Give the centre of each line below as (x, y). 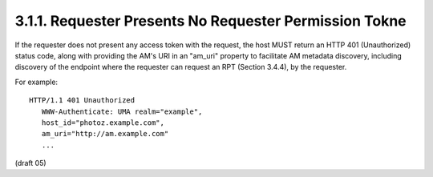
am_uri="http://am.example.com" (105, 134)
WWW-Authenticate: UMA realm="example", (122, 111)
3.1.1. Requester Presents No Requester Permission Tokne (210, 21)
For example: (36, 82)
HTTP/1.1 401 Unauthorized (82, 101)
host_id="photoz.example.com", (103, 123)
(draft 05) (31, 163)
